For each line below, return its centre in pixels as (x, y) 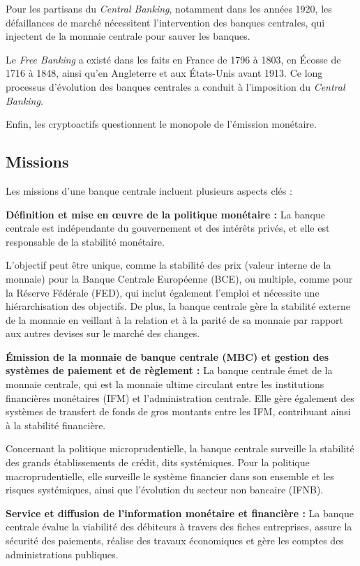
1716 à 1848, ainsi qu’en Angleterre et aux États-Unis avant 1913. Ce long (164, 73)
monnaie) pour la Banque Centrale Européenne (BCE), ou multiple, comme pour (179, 278)
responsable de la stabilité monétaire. (85, 241)
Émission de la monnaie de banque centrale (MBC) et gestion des (167, 356)
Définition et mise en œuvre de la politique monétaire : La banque (166, 214)
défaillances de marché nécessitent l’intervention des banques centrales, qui (165, 22)
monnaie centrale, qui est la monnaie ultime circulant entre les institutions (165, 384)
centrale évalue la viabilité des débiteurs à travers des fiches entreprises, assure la (179, 527)
